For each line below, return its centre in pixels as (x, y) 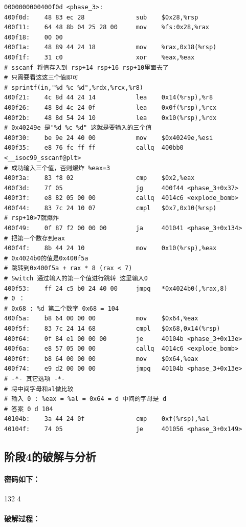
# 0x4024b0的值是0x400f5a (46, 258)
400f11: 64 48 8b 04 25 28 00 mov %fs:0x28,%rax (107, 27)
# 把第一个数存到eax (35, 238)
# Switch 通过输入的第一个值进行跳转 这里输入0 (76, 279)
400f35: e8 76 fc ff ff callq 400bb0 (94, 148)
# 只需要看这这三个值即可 (41, 78)
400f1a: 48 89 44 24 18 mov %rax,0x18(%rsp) (110, 47)
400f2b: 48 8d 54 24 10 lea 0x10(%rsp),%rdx (110, 118)
